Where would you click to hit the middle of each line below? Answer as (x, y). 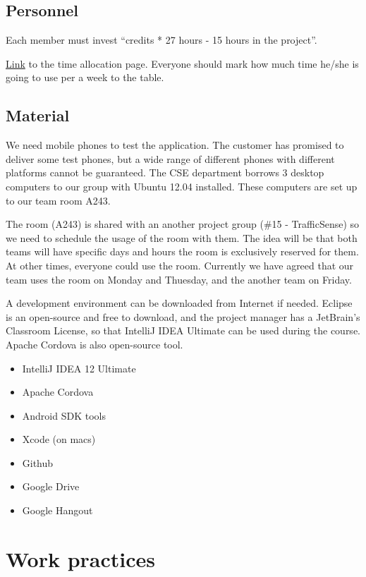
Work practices (81, 558)
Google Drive (51, 486)
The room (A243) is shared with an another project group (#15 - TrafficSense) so (183, 224)
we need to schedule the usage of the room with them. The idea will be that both (182, 237)
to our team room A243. (58, 200)
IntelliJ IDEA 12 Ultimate (79, 368)
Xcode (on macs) (59, 439)
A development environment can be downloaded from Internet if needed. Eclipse (179, 303)
